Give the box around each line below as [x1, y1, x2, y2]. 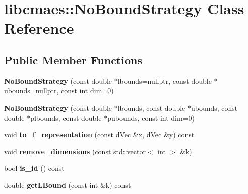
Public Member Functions [4, 52, 142, 67]
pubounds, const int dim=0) [107, 112, 195, 123]
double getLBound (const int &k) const [4, 179, 131, 190]
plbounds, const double [30, 112, 102, 123]
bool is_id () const [4, 163, 65, 173]
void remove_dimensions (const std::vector [4, 146, 146, 156]
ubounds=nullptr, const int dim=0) [4, 85, 114, 96]
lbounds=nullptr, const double [117, 75, 212, 86]
